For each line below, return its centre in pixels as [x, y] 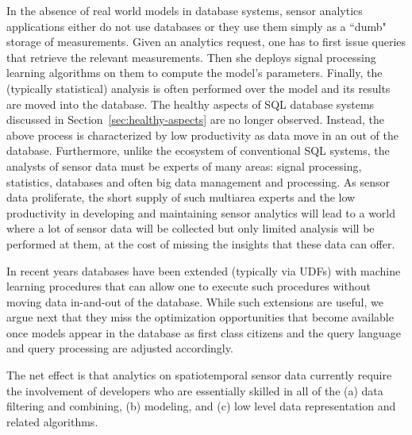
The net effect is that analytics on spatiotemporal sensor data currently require [199, 375]
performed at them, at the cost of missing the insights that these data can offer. [201, 243]
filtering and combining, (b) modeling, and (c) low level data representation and [201, 406]
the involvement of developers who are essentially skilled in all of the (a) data [195, 390]
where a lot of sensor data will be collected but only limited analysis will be [191, 228]
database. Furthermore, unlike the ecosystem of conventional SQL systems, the [198, 150]
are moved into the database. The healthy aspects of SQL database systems [191, 104]
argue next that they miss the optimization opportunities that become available [200, 317]
